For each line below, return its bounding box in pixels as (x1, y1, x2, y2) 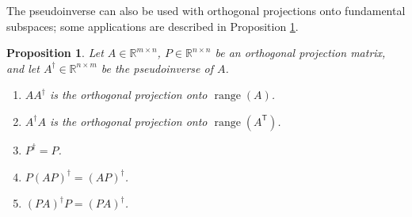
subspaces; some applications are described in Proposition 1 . (6, 17, 299, 34)
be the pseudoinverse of (101, 59, 213, 76)
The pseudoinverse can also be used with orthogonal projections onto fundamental (6, 2, 406, 18)
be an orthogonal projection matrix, (215, 44, 386, 61)
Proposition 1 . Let (6, 44, 104, 61)
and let (6, 59, 40, 76)
